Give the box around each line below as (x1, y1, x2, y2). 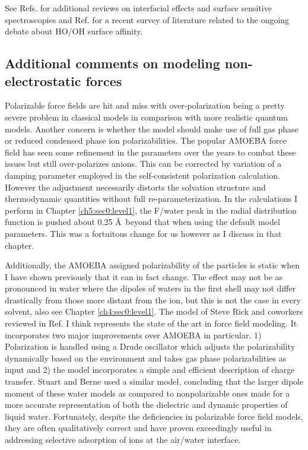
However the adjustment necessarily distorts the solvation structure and (5, 180, 266, 193)
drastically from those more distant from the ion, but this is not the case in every (5, 293, 301, 306)
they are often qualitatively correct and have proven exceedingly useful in (5, 422, 272, 434)
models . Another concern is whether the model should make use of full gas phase (5, 122, 299, 135)
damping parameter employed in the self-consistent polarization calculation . (5, 169, 280, 181)
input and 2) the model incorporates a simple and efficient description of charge (5, 363, 295, 376)
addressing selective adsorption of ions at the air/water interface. (5, 433, 241, 445)
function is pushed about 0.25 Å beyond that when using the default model (5, 216, 280, 228)
